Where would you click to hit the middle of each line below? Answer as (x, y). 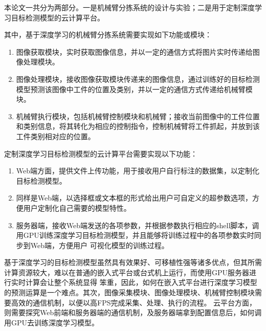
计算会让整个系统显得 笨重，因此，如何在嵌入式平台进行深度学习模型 (141, 282)
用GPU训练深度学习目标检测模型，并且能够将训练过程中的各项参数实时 (135, 235)
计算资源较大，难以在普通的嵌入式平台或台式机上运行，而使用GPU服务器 (127, 272)
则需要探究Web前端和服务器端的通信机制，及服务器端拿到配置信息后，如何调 (133, 312)
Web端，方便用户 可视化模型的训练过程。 (99, 245)
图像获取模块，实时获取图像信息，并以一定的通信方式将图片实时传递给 (134, 51)
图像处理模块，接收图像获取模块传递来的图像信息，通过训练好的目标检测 (138, 79)
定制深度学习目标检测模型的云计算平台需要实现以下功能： (101, 153)
